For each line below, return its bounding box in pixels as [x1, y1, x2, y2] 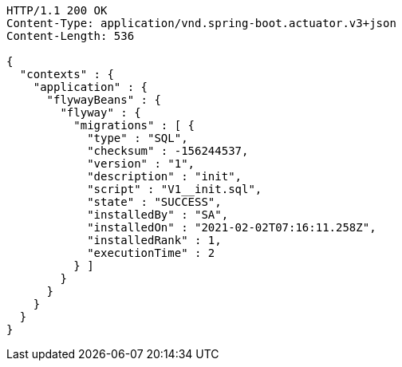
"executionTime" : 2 [87, 247, 215, 259]
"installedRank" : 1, [87, 234, 222, 247]
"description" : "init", [87, 170, 242, 183]
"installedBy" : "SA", [87, 208, 229, 221]
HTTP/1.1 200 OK [6, 4, 108, 17]
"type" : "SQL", [87, 132, 188, 144]
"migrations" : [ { [73, 119, 195, 132]
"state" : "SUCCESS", [87, 195, 222, 208]
